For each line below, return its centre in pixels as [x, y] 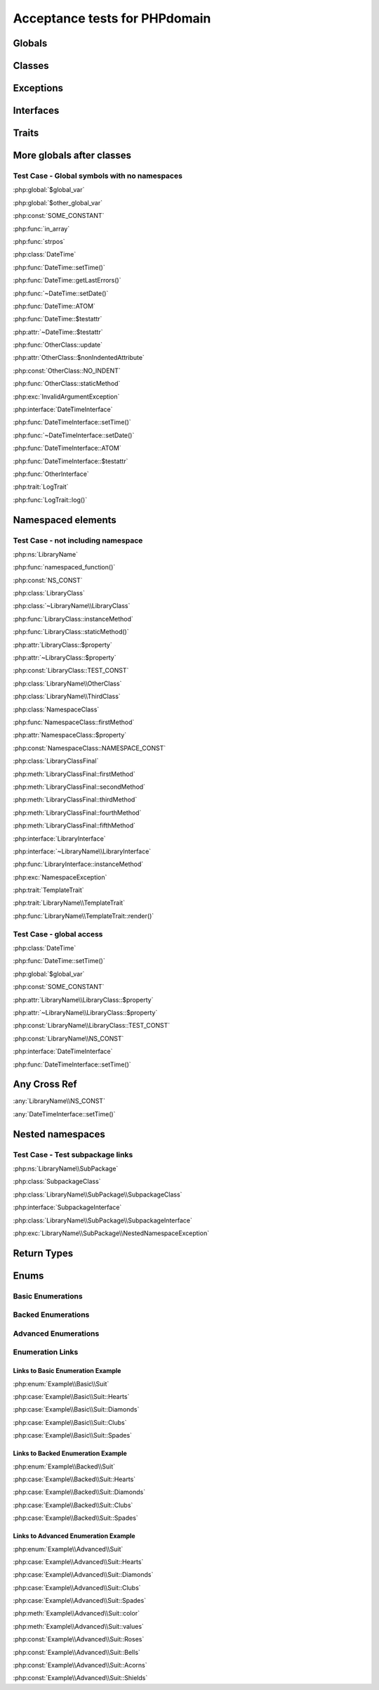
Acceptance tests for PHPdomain [112, 18]
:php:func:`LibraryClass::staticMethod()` [71, 632]
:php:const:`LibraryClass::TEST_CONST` [71, 671]
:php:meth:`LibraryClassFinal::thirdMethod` [75, 800]
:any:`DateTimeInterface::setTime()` [64, 1114]
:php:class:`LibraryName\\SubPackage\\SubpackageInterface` [102, 1220]
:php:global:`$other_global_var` [58, 202]
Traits [26, 133]
